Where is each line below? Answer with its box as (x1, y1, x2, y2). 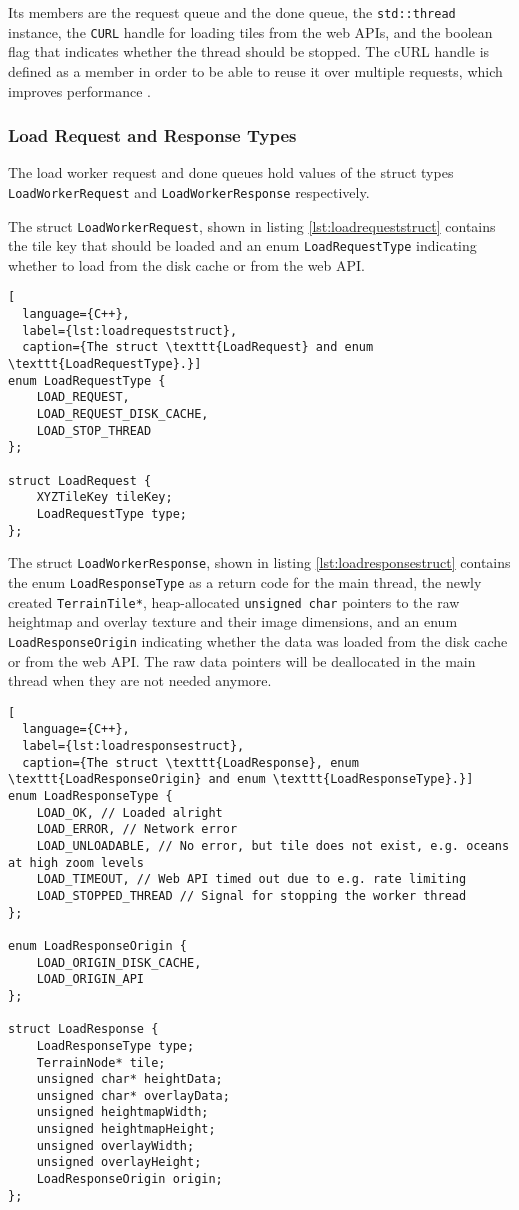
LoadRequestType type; (36, 507, 187, 521)
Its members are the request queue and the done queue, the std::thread (8, 2, 456, 22)
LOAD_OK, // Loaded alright (36, 805, 223, 820)
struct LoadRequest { (8, 473, 152, 488)
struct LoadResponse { (8, 1022, 159, 1037)
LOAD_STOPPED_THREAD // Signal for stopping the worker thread (36, 888, 467, 903)
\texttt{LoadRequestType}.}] (8, 357, 202, 372)
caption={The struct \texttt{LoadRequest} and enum (22, 340, 374, 355)
